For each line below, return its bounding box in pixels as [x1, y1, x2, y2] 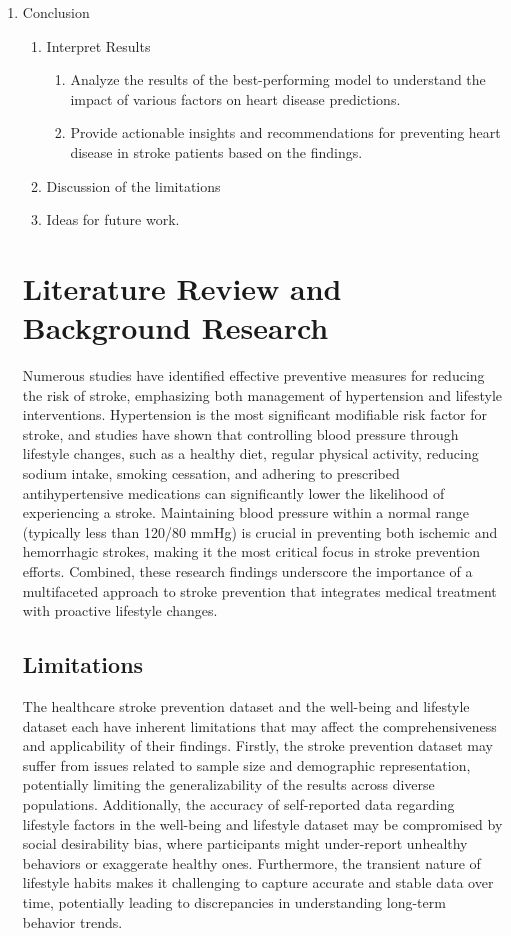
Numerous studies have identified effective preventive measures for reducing [22, 365, 485, 386]
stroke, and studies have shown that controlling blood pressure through [22, 423, 459, 444]
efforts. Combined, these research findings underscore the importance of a [22, 561, 473, 581]
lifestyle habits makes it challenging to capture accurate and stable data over [22, 872, 494, 893]
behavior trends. [22, 911, 123, 932]
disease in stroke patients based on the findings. [70, 141, 363, 162]
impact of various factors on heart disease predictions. [70, 88, 401, 109]
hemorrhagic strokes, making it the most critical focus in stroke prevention [22, 541, 480, 562]
